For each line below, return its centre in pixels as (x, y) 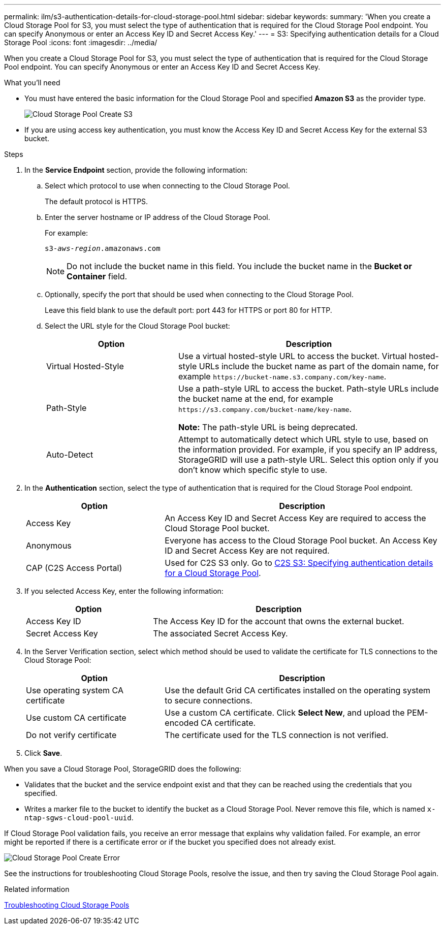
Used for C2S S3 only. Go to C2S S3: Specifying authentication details (299, 563)
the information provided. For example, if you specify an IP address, (308, 450)
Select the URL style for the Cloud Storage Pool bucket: (137, 326)
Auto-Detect (70, 455)
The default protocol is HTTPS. (97, 201)
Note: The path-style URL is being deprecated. (268, 427)
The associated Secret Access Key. (220, 633)
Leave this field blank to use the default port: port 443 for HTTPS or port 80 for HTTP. (188, 310)
